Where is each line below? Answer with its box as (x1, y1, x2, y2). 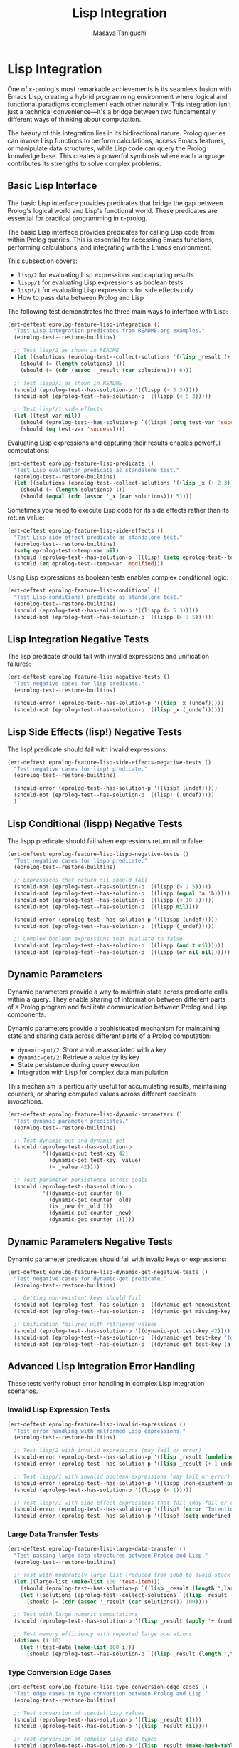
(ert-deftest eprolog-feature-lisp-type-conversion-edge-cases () (7, 1684, 208, 1691)
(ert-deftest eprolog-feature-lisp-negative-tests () (7, 674, 171, 681)
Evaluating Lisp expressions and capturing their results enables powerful (7, 438, 221, 447)
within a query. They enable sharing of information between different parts (7, 994, 226, 1003)
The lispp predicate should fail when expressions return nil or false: (7, 836, 205, 845)
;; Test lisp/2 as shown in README (14, 347, 119, 354)
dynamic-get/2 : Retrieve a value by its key (17, 1053, 140, 1061)
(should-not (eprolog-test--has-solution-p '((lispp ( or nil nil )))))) (14, 949, 231, 956)
